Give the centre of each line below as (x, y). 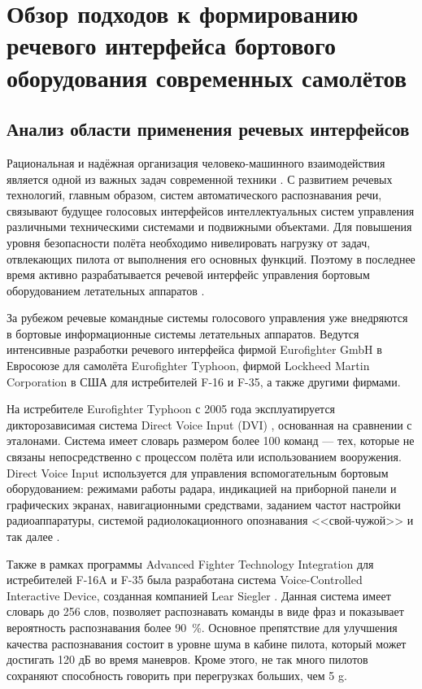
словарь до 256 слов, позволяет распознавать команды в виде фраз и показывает (205, 611)
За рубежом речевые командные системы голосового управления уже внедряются (207, 318)
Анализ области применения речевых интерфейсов (208, 129)
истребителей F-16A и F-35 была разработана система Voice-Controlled (185, 580)
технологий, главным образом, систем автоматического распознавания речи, (194, 195)
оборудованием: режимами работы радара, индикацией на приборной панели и (202, 488)
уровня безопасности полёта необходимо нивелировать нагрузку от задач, (189, 242)
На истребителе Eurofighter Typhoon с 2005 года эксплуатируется (171, 409)
